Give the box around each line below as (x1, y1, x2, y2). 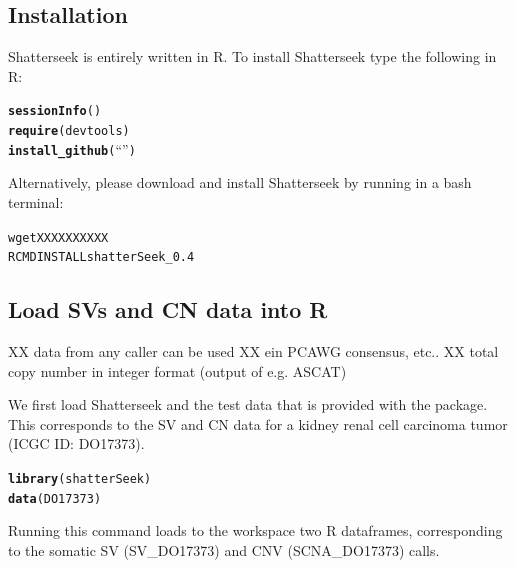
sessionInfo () (8, 104, 102, 119)
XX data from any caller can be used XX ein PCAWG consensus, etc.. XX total (8, 341, 499, 362)
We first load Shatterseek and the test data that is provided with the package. (8, 394, 488, 415)
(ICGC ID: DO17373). (8, 433, 145, 454)
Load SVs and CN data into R (8, 294, 328, 325)
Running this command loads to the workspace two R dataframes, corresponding (8, 520, 503, 541)
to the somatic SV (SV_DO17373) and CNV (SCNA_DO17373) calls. (8, 539, 440, 560)
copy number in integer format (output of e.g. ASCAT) (8, 360, 347, 381)
